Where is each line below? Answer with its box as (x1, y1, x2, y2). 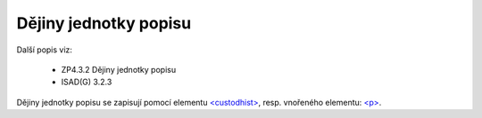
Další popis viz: (16, 44, 73, 55)
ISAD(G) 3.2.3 (61, 76, 112, 88)
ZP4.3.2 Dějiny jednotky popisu (61, 64, 177, 75)
